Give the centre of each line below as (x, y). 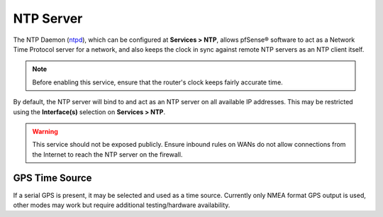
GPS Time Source (52, 178)
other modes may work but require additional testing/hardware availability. (122, 205)
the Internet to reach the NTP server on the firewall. (107, 154)
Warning (45, 131)
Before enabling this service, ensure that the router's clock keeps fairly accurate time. (157, 82)
